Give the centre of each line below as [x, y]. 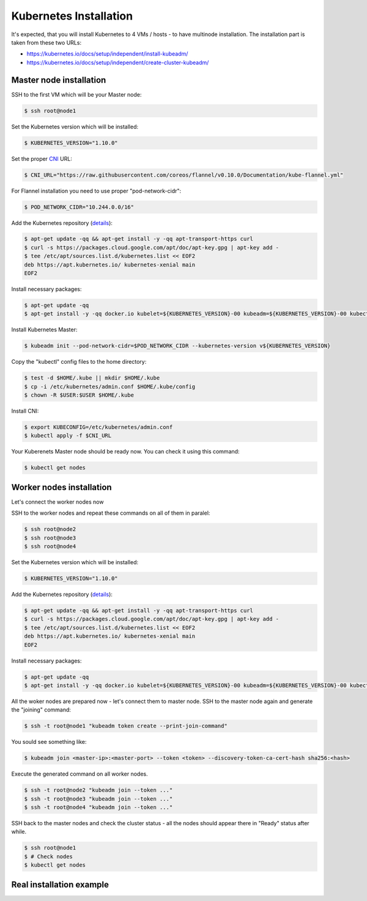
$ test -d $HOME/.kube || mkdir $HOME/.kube [92, 378]
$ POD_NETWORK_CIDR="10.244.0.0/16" [79, 207]
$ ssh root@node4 [50, 546]
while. [19, 832]
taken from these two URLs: [46, 42]
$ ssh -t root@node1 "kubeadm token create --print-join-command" [126, 726]
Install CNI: [25, 411]
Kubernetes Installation [72, 16]
